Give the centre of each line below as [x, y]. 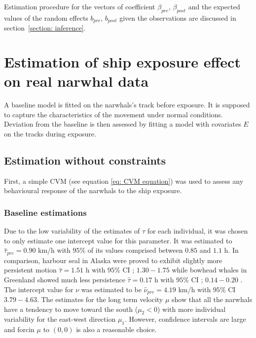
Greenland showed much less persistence [65, 279]
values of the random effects [46, 17]
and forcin [19, 329]
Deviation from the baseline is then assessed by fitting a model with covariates [123, 124]
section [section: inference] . [45, 28]
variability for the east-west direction [60, 319]
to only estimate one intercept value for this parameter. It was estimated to [118, 240]
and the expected [214, 6]
